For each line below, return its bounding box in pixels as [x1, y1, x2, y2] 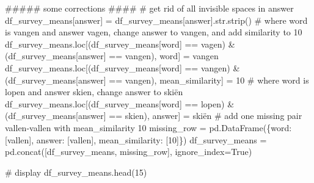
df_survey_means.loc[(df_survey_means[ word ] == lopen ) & [5, 97, 235, 110]
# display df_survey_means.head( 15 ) [5, 165, 147, 178]
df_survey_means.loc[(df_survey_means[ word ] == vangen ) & [5, 61, 240, 74]
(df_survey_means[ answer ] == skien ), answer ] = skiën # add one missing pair [5, 109, 302, 122]
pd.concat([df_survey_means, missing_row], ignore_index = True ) [5, 145, 252, 158]
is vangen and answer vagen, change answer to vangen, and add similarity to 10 [5, 26, 302, 38]
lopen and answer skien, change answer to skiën [5, 85, 183, 98]
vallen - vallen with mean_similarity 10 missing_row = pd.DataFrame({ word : [5, 121, 292, 134]
